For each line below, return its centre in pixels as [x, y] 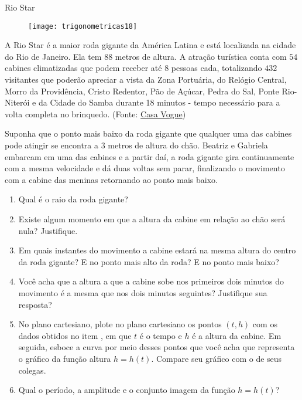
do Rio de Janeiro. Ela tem [53, 56]
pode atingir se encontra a [52, 145]
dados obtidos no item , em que [75, 335]
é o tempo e [161, 335]
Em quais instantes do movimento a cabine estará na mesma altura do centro [157, 250]
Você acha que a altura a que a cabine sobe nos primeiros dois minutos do [151, 281]
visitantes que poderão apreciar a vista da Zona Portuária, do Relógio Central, [146, 79]
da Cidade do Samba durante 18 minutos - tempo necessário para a [159, 102]
